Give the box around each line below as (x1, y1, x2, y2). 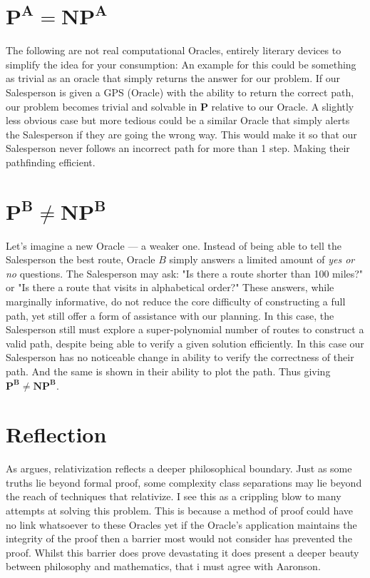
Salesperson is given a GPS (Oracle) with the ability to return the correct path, (6, 84, 354, 99)
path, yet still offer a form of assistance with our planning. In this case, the (6, 308, 334, 323)
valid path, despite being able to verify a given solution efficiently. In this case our (6, 335, 364, 350)
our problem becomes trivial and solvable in (6, 98, 197, 113)
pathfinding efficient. (6, 154, 96, 169)
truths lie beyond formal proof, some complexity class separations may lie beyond (6, 475, 362, 490)
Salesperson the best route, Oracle (6, 252, 155, 267)
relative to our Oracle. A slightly (211, 98, 354, 113)
